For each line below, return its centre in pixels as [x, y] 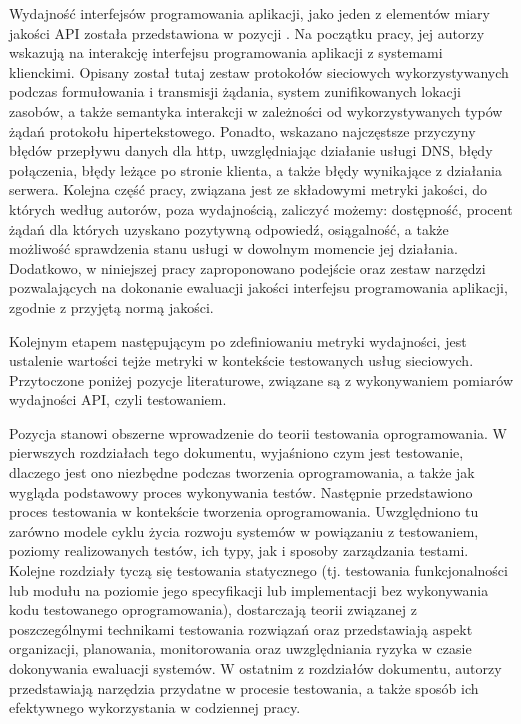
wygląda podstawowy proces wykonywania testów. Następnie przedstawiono [241, 491]
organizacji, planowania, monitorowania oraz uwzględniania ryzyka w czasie [240, 648]
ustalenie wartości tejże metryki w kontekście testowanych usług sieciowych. [241, 360]
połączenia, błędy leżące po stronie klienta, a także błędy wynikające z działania [255, 169]
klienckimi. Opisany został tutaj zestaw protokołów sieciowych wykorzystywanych [259, 71]
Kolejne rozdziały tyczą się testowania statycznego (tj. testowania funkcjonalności [258, 570]
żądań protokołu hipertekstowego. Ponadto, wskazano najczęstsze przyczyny [242, 130]
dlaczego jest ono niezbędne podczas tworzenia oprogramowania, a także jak [242, 472]
